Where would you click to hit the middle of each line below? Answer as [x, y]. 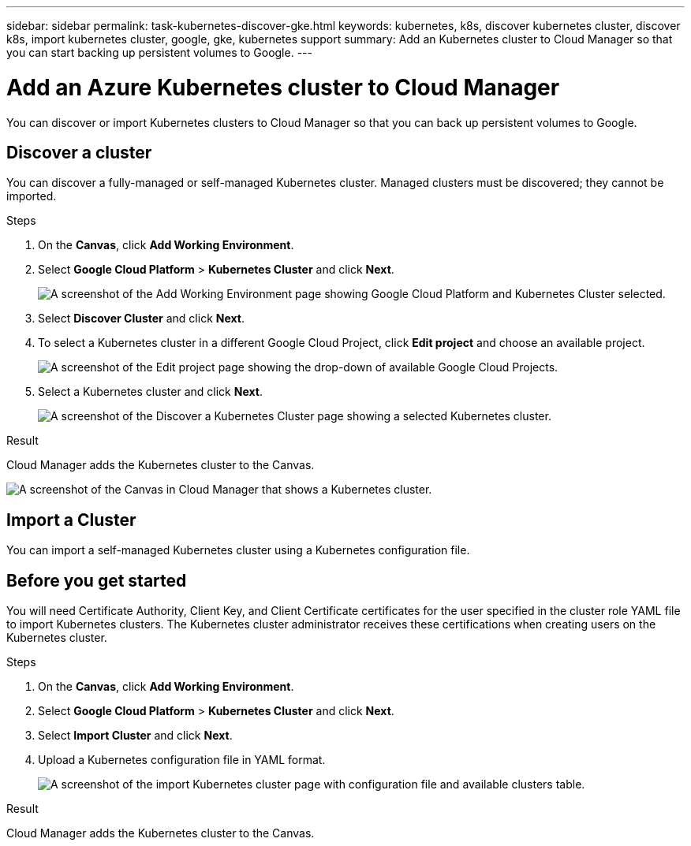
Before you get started [97, 580]
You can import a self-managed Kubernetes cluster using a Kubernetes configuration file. [238, 550]
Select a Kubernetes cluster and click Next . [150, 392]
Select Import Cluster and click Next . [135, 736]
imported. [32, 196]
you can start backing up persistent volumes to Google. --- [159, 52]
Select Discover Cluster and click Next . [141, 319]
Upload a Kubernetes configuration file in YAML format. [182, 760]
